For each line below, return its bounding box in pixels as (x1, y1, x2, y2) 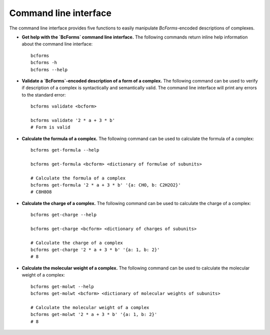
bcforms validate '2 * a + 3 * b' (30, 117, 115, 123)
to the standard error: (21, 91, 66, 97)
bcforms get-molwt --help (30, 283, 94, 289)
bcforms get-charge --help (30, 212, 97, 217)
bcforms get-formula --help (30, 147, 99, 153)
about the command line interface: (21, 41, 93, 47)
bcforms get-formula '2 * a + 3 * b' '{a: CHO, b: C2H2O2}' (30, 182, 181, 187)
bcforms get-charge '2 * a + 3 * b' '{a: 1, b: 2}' (30, 247, 160, 252)
